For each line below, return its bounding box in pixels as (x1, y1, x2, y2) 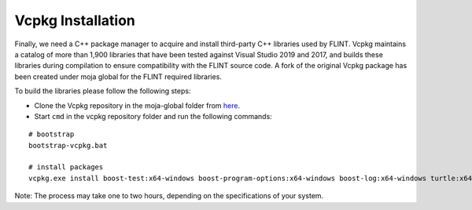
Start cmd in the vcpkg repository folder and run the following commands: (34, 111, 273, 121)
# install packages (28, 163, 104, 172)
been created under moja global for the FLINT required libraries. (14, 71, 222, 81)
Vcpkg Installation (14, 12, 135, 29)
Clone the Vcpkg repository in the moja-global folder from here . (34, 100, 241, 110)
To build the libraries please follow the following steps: (14, 86, 191, 96)
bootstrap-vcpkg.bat (28, 141, 108, 150)
